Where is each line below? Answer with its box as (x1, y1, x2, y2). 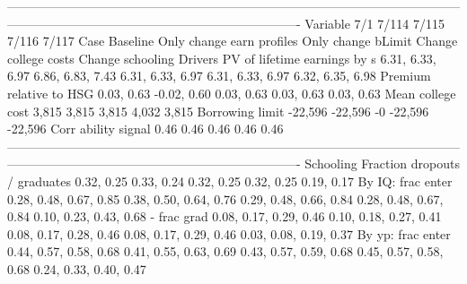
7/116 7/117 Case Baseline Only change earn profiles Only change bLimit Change (7, 31, 458, 50)
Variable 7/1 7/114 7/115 (304, 13, 445, 32)
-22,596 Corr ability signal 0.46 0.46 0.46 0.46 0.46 (7, 119, 284, 138)
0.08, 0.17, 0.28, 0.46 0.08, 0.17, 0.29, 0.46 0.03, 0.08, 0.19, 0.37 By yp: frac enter (7, 224, 451, 243)
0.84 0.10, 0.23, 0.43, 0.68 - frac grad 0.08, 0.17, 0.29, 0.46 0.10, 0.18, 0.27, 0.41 (7, 207, 442, 226)
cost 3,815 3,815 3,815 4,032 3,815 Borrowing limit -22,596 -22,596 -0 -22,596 (7, 101, 429, 120)
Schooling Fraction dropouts (304, 154, 460, 173)
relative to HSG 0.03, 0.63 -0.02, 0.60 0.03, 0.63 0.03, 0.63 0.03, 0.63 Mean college (7, 83, 456, 102)
